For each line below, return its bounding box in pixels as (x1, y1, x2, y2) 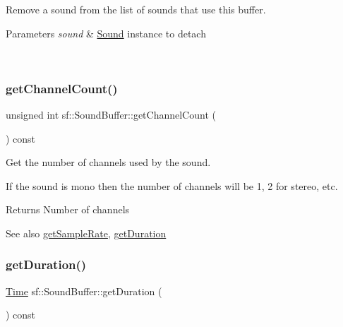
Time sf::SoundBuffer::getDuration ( (6, 283, 162, 298)
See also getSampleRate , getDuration (6, 225, 167, 240)
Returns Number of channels (6, 202, 130, 217)
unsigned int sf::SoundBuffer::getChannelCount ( (6, 107, 216, 121)
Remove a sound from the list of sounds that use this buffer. (6, 2, 266, 16)
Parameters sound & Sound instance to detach (6, 25, 206, 40)
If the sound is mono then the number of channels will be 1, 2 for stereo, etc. (6, 178, 338, 193)
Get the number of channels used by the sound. (6, 155, 211, 170)
